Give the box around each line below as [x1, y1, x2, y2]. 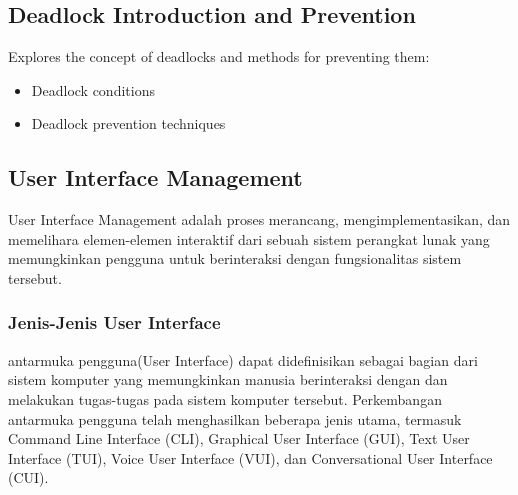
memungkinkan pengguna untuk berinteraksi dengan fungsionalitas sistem [8, 248, 462, 269]
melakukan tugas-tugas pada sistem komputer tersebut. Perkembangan [8, 388, 442, 409]
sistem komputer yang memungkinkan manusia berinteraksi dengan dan [8, 369, 448, 390]
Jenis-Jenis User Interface [8, 310, 221, 335]
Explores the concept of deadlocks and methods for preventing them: [8, 46, 430, 67]
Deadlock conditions [31, 79, 155, 100]
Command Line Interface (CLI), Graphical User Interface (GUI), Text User [8, 428, 470, 449]
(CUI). [8, 467, 49, 488]
